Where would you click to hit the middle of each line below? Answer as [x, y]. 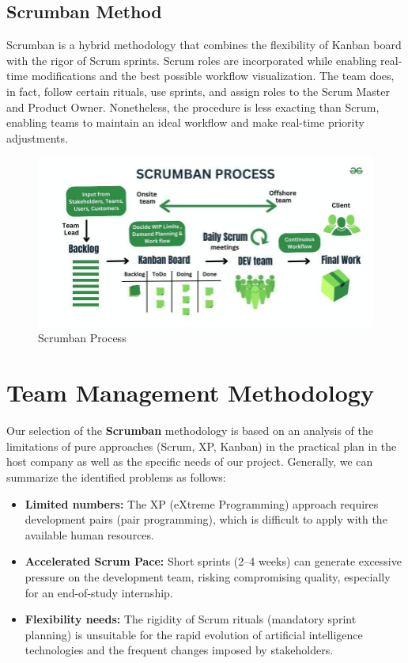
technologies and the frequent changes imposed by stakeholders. [179, 650]
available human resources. [89, 534]
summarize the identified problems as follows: [116, 476]
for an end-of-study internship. [99, 592]
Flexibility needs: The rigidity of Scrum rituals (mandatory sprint [191, 619]
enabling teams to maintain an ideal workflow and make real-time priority [185, 122]
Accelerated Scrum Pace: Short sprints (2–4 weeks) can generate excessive [213, 561]
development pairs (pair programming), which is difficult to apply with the [206, 519]
